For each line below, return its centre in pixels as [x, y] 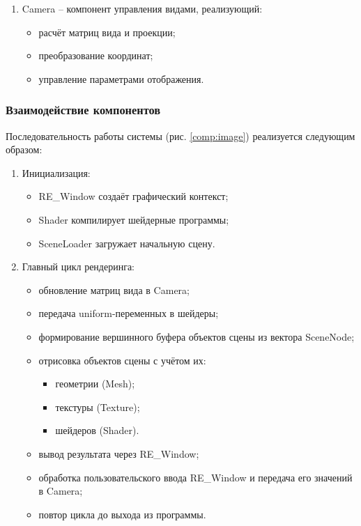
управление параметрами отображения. [121, 78]
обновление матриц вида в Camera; [114, 289]
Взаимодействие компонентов [83, 110]
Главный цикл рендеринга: [78, 266]
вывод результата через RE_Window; [119, 453]
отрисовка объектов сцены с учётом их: [122, 360]
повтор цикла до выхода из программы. [122, 514]
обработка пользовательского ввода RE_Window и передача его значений [195, 477]
